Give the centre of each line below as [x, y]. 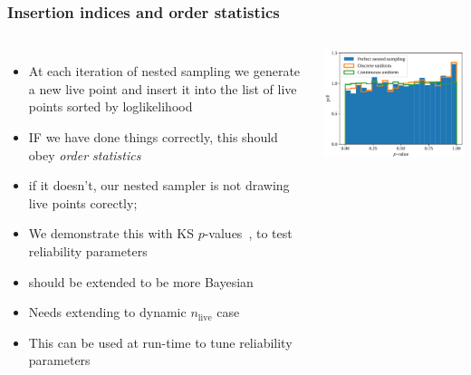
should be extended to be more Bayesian [141, 281]
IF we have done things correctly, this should [153, 137]
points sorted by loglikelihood [111, 106]
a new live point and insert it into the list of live [163, 88]
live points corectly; [83, 202]
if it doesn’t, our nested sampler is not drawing [159, 185]
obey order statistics [85, 154]
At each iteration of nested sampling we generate [164, 71]
